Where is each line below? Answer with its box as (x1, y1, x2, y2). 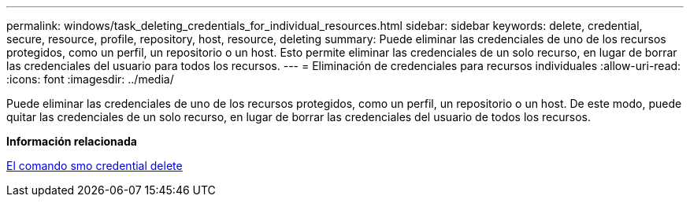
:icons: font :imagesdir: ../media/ (6, 72, 174, 86)
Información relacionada (6, 135, 137, 148)
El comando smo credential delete (6, 159, 183, 172)
